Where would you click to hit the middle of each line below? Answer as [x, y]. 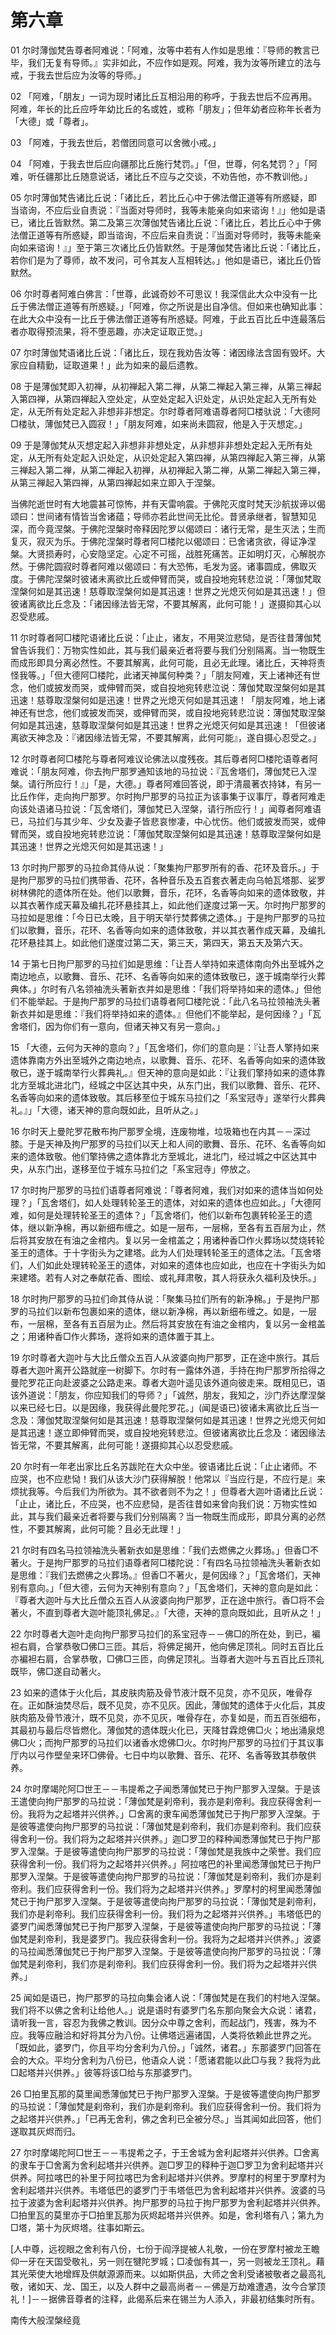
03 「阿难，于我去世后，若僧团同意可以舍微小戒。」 [116, 142]
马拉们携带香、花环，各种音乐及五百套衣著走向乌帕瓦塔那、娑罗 [194, 880]
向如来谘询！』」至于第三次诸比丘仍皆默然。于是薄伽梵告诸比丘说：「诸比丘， [168, 247]
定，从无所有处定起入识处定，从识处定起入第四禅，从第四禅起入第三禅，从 [163, 457]
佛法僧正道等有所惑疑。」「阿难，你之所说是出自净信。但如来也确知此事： [176, 306]
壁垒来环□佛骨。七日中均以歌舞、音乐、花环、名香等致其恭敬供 [185, 1755]
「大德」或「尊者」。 [52, 121]
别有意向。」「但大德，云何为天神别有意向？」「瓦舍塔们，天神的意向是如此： [166, 1587]
